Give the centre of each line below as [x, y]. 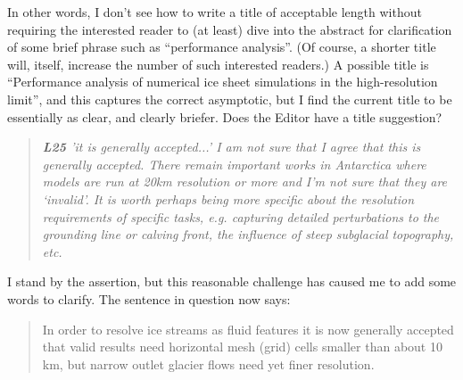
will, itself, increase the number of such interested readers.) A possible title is [218, 64]
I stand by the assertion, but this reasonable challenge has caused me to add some [232, 281]
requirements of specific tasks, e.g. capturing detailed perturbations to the [241, 216]
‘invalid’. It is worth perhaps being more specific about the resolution [228, 198]
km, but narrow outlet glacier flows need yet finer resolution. [208, 363]
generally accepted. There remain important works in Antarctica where [234, 164]
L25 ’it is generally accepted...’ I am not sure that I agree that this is [231, 147]
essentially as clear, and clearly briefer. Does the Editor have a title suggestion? [225, 116]
